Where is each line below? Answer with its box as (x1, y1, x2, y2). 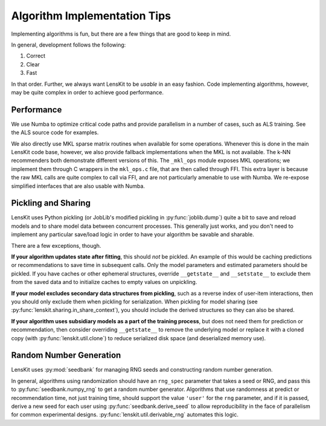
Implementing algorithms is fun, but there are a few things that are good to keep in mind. (11, 30, 231, 37)
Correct (26, 52, 45, 60)
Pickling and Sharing (11, 198, 91, 208)
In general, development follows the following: (11, 41, 126, 48)
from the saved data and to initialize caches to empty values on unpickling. (11, 279, 197, 286)
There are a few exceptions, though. (11, 242, 101, 249)
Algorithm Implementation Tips (11, 9, 171, 22)
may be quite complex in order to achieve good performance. (11, 88, 164, 96)
